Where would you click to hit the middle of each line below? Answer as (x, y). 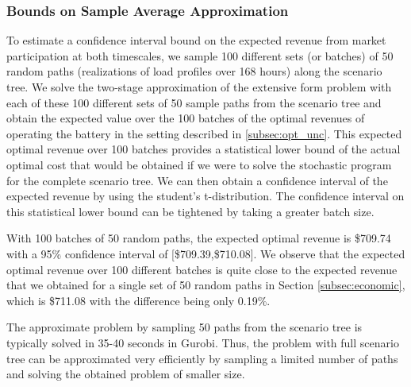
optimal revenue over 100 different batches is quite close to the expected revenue (202, 269)
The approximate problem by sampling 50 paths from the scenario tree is (184, 327)
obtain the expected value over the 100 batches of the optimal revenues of (186, 118)
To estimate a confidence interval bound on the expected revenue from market (196, 40)
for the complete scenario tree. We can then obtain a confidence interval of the (197, 180)
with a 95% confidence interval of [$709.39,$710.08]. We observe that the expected (206, 253)
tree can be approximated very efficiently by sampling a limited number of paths (202, 358)
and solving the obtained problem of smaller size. (126, 374)
